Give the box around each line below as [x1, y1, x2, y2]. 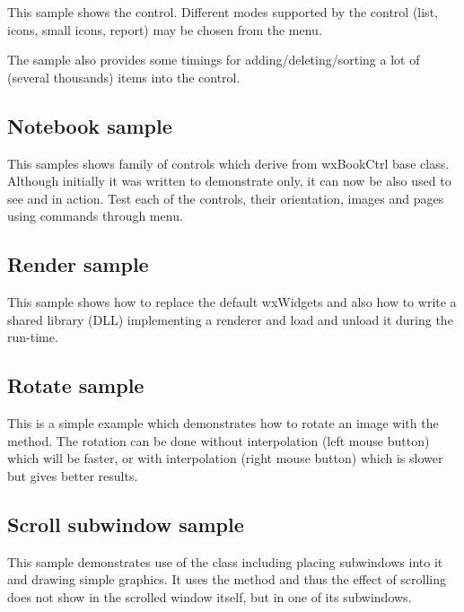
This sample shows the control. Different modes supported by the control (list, [7, 3, 438, 21]
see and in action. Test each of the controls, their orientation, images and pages [7, 188, 444, 207]
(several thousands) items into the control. [7, 67, 241, 86]
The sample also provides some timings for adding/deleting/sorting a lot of [7, 50, 420, 69]
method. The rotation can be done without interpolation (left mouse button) [7, 431, 430, 450]
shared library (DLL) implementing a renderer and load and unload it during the [7, 310, 453, 328]
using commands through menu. [7, 206, 183, 225]
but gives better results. [7, 466, 138, 485]
